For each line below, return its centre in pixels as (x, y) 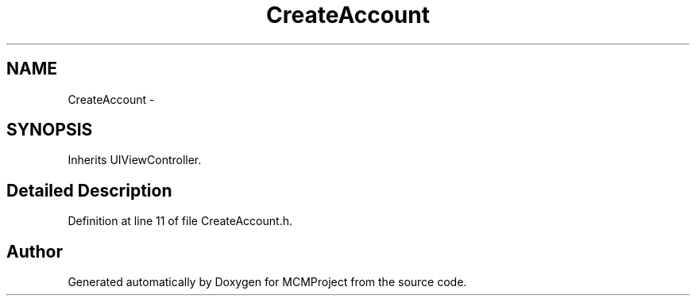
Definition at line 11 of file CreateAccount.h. (180, 221)
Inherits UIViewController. (135, 160)
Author (35, 251)
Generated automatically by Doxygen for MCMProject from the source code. (267, 282)
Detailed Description (89, 190)
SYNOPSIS (50, 130)
